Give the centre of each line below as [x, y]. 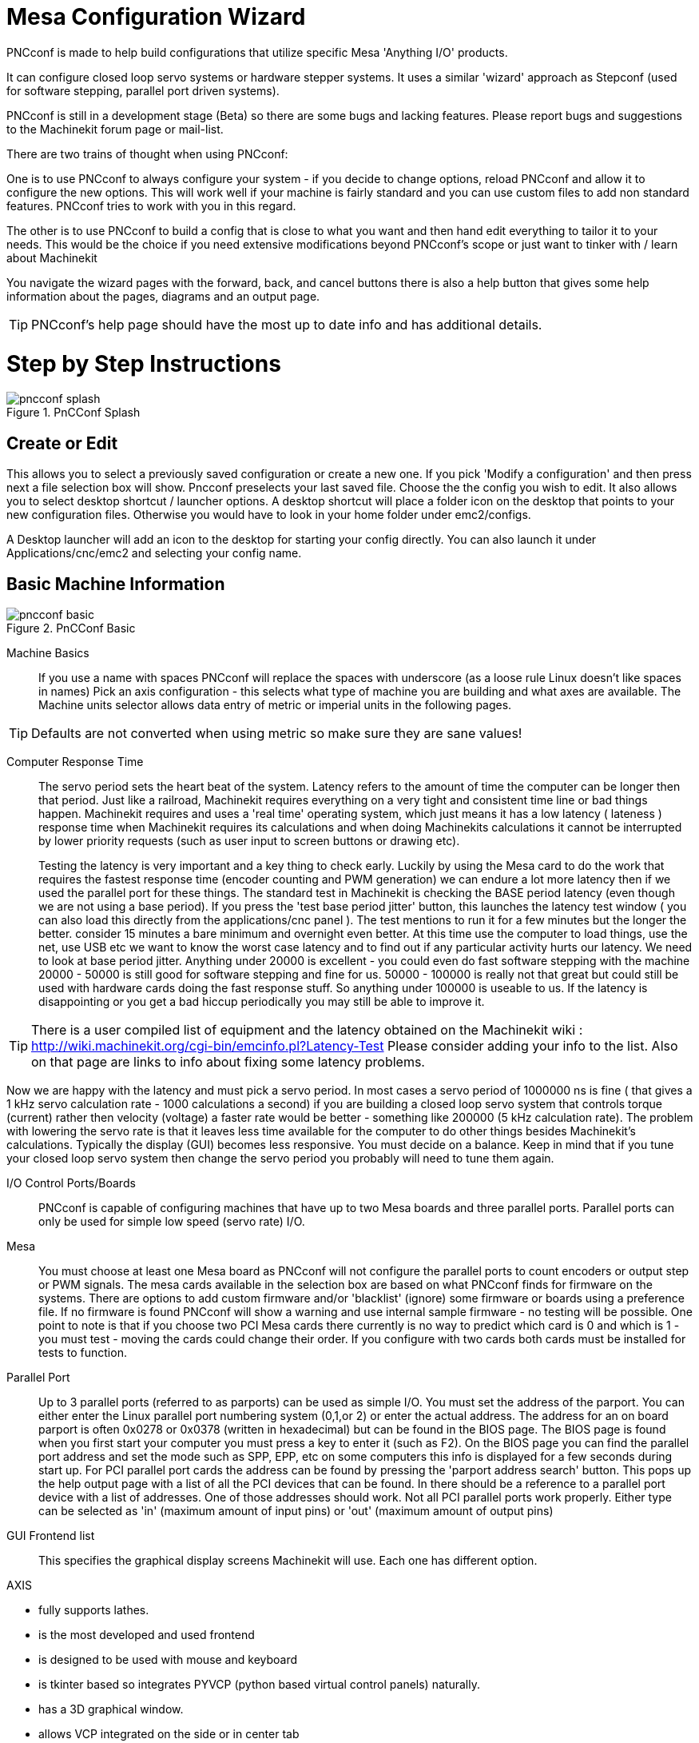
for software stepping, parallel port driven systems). [143, 90]
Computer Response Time [75, 761]
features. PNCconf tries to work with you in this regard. [151, 205]
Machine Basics [48, 652]
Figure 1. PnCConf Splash [73, 413]
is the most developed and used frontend [147, 1634]
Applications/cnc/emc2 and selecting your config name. [154, 553]
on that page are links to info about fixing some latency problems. [228, 1061]
